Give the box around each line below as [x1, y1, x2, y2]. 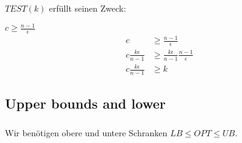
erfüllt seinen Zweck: [49, 1, 127, 14]
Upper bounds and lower [5, 94, 166, 113]
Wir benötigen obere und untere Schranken [5, 126, 168, 139]
